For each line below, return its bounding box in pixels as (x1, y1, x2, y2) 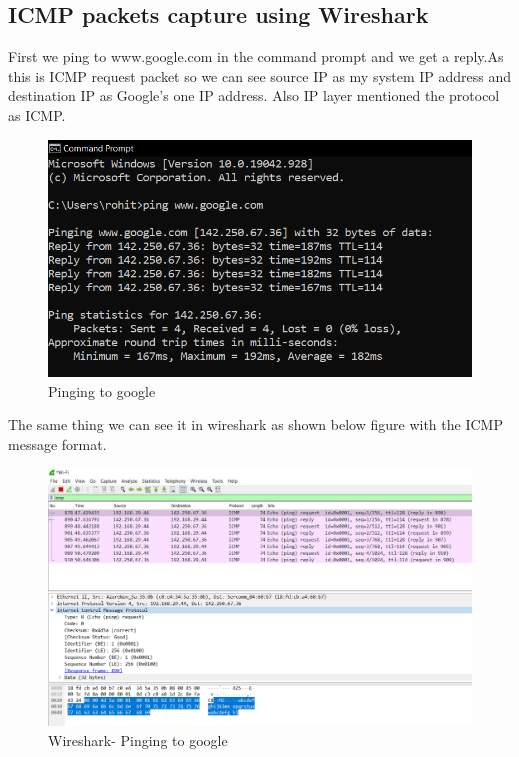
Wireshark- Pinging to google (48, 730, 228, 751)
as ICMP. (8, 104, 66, 125)
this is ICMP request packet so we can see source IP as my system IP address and (8, 65, 512, 86)
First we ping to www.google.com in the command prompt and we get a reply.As (8, 46, 504, 67)
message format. (8, 433, 107, 454)
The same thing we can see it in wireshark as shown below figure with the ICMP (8, 414, 503, 435)
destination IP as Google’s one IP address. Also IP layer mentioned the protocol (8, 85, 500, 106)
